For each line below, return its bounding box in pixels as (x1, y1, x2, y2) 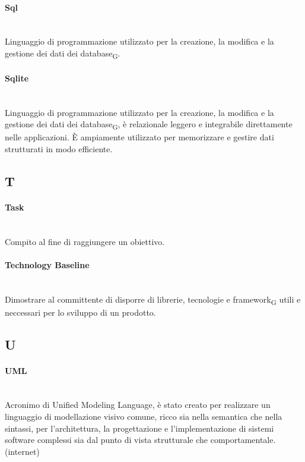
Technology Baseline (5, 258, 90, 271)
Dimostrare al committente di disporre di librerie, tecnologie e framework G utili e (5, 293, 301, 307)
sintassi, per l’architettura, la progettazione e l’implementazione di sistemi (5, 422, 274, 434)
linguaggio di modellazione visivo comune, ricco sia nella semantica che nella (5, 410, 282, 423)
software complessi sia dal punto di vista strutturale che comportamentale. (5, 433, 276, 446)
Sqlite (5, 71, 29, 84)
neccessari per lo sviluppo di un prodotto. (5, 306, 156, 318)
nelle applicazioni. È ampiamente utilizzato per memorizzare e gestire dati (5, 131, 274, 143)
